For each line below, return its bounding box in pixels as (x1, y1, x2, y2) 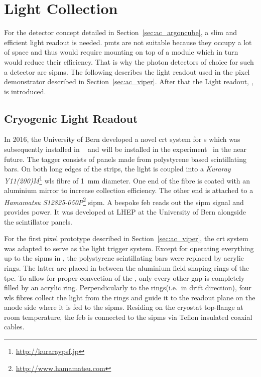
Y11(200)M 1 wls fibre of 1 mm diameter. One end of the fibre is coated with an (4, 173, 250, 185)
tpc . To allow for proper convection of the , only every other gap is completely (4, 272, 245, 283)
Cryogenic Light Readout (4, 110, 138, 126)
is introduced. (4, 86, 46, 96)
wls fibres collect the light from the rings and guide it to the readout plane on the (4, 292, 255, 302)
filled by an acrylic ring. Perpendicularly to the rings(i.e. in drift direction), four (4, 282, 252, 293)
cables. (4, 321, 25, 332)
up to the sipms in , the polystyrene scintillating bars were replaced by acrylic (4, 253, 244, 263)
